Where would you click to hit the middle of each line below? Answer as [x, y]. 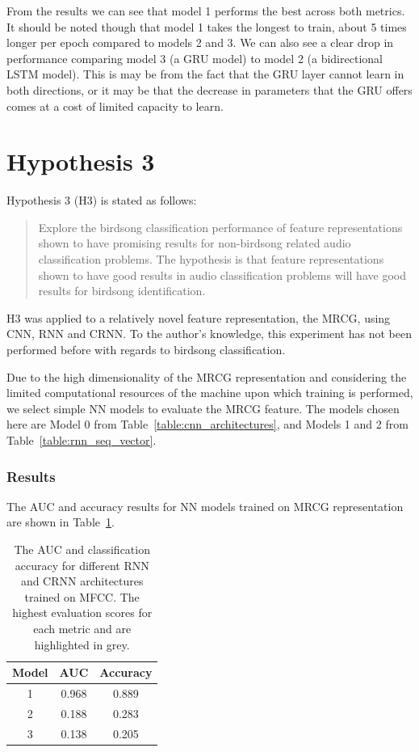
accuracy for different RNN [82, 565]
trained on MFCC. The [82, 596]
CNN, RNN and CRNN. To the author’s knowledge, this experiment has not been [209, 334]
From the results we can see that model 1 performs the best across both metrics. [206, 11]
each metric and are [82, 628]
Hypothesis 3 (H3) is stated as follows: [102, 200]
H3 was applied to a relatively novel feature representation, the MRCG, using [199, 317]
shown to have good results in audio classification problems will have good [222, 275]
